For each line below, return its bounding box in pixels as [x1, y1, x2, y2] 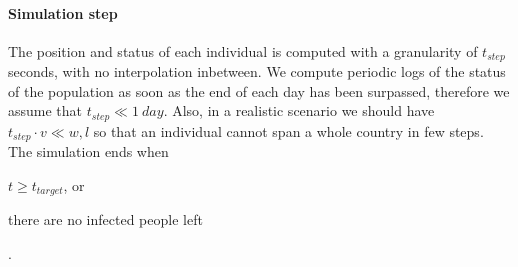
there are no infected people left [8, 209, 203, 230]
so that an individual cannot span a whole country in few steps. [93, 120, 484, 141]
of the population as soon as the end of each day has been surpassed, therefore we [8, 80, 510, 101]
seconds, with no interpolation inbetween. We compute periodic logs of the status [8, 61, 506, 82]
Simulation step [8, 2, 118, 23]
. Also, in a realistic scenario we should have [163, 100, 435, 121]
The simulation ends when [8, 141, 169, 162]
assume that [8, 100, 83, 121]
